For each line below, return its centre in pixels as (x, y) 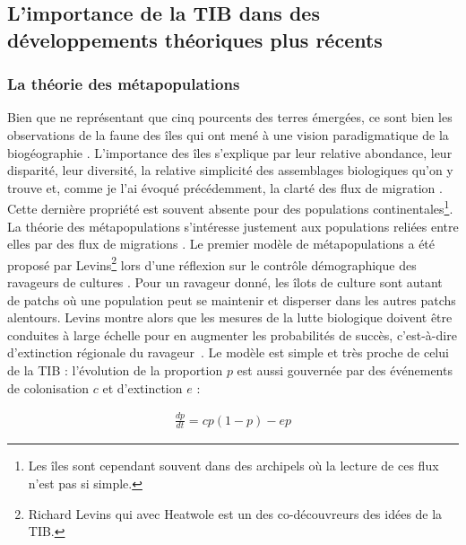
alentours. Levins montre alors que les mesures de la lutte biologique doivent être (230, 317)
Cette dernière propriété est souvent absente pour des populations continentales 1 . (230, 207)
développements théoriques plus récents (195, 39)
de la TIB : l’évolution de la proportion (115, 370)
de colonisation (48, 387)
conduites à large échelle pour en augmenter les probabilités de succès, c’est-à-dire (232, 334)
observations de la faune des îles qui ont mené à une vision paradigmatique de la (228, 134)
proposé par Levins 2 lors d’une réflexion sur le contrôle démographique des (212, 263)
